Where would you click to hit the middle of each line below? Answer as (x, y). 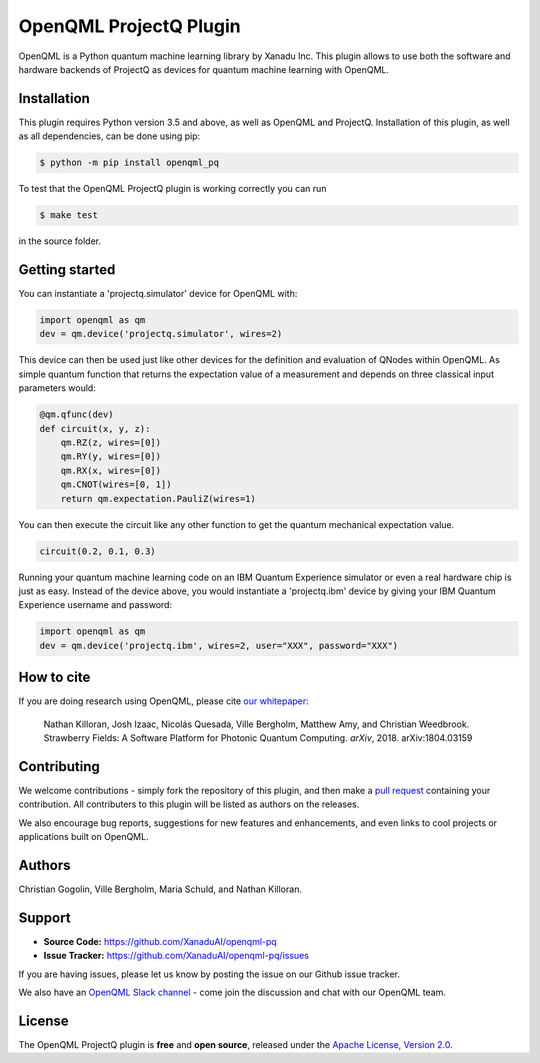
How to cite (54, 677)
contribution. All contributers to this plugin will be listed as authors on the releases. (189, 804)
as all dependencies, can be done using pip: (109, 136)
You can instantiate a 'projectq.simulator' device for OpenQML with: (158, 294)
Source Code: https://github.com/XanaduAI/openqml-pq (160, 941)
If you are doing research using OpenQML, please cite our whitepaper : (163, 701)
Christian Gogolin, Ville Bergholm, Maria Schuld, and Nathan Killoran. (160, 889)
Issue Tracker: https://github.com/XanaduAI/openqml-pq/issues (176, 956)
